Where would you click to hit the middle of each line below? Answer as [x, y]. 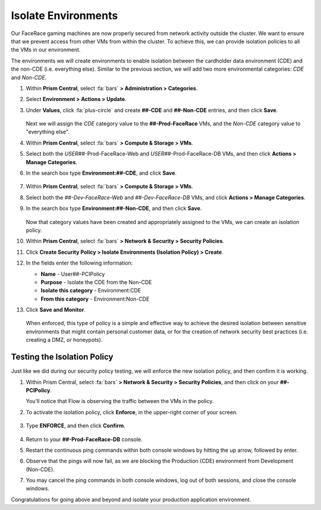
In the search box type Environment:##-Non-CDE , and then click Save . [114, 209]
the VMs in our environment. [46, 50]
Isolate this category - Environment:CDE [91, 291]
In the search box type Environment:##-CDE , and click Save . [101, 173]
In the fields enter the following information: [79, 263]
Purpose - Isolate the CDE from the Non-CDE [96, 282]
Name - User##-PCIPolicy [73, 274]
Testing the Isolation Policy [62, 357]
